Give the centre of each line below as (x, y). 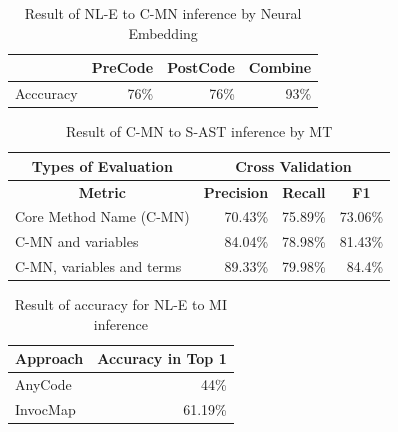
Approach (49, 358)
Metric (102, 191)
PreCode (122, 67)
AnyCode (43, 384)
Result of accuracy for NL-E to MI (120, 304)
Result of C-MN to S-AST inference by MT (199, 131)
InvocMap (45, 409)
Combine (280, 67)
